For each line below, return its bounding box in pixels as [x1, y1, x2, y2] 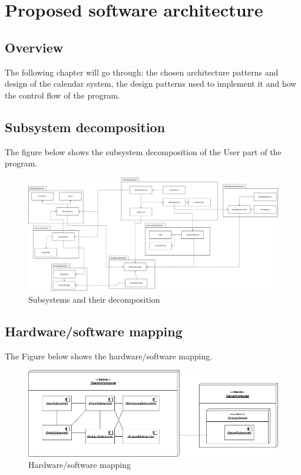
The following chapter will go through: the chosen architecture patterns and [5, 65, 279, 78]
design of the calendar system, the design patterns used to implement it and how [5, 77, 297, 90]
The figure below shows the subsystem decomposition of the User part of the [5, 145, 282, 158]
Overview [5, 38, 64, 56]
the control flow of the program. [5, 89, 120, 101]
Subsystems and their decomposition [28, 293, 160, 305]
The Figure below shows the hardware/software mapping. [5, 349, 213, 362]
